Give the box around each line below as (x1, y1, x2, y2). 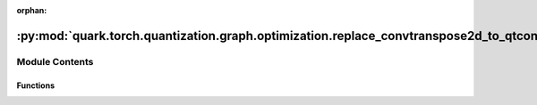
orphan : (16, 5, 47, 15)
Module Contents (16, 55, 94, 68)
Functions (16, 80, 55, 91)
